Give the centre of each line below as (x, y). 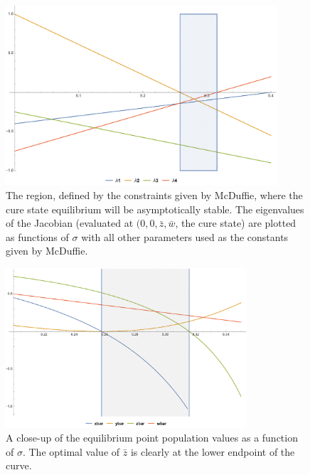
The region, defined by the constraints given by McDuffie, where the (154, 195)
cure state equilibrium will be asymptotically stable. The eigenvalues (155, 209)
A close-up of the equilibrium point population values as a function (152, 438)
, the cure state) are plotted (236, 223)
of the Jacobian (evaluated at (70, 223)
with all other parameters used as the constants (185, 236)
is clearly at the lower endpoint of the (213, 451)
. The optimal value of (71, 451)
